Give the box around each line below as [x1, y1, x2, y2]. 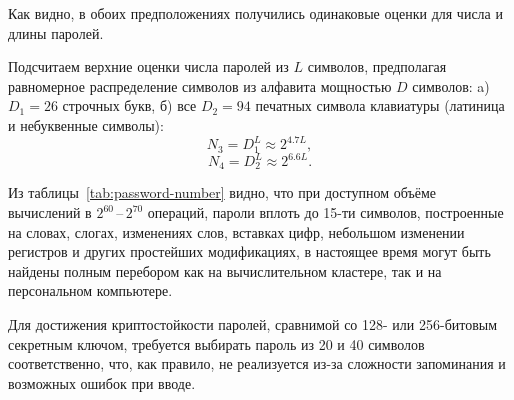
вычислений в [8, 202, 92, 223]
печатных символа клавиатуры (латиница [255, 95, 505, 116]
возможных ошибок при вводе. [8, 372, 196, 393]
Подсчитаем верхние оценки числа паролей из [8, 56, 289, 77]
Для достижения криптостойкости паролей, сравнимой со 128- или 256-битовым [8, 314, 498, 335]
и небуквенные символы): [8, 114, 164, 135]
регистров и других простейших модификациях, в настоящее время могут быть [8, 241, 491, 262]
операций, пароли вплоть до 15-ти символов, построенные [147, 202, 504, 223]
